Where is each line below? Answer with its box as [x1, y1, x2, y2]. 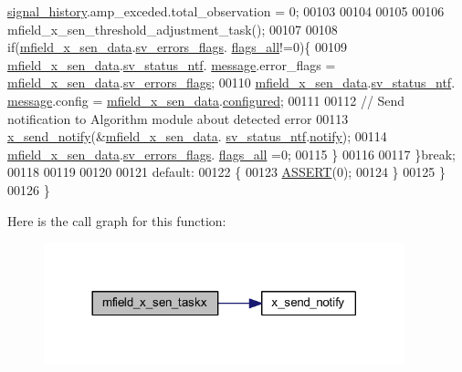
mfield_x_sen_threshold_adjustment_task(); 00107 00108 [7, 19, 338, 38]
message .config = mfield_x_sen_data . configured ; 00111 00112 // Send [7, 90, 405, 109]
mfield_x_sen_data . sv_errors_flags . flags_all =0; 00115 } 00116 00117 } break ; [7, 144, 457, 163]
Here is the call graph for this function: [7, 211, 226, 230]
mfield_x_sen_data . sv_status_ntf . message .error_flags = [7, 55, 336, 74]
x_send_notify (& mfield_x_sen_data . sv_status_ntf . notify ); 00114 [7, 127, 387, 146]
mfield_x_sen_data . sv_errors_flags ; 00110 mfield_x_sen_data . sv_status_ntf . [7, 73, 456, 92]
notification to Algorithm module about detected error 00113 [7, 108, 349, 128]
